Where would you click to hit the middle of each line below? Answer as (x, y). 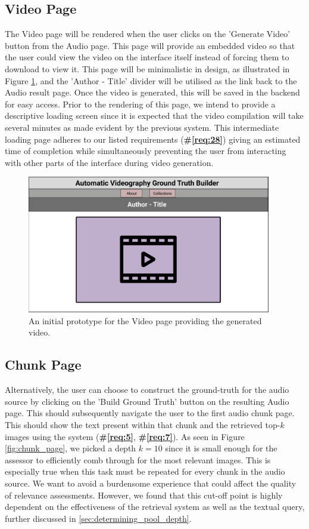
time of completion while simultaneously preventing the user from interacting (146, 151)
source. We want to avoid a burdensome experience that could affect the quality (151, 483)
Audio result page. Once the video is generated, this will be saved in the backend (152, 92)
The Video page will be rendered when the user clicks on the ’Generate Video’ (148, 34)
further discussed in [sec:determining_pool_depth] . (98, 518)
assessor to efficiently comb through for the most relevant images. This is (138, 459)
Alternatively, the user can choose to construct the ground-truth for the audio (147, 390)
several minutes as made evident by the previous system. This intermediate (142, 127)
